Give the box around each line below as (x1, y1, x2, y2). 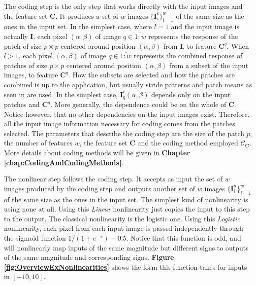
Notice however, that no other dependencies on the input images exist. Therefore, (4, 108, 250, 119)
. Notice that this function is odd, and (126, 232, 241, 243)
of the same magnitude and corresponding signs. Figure (4, 252, 174, 262)
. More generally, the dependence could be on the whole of (50, 99, 226, 109)
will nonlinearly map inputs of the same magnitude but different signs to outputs (4, 242, 249, 252)
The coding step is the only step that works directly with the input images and (4, 1, 243, 11)
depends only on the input (151, 89, 231, 99)
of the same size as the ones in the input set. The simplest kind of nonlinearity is (4, 194, 248, 204)
